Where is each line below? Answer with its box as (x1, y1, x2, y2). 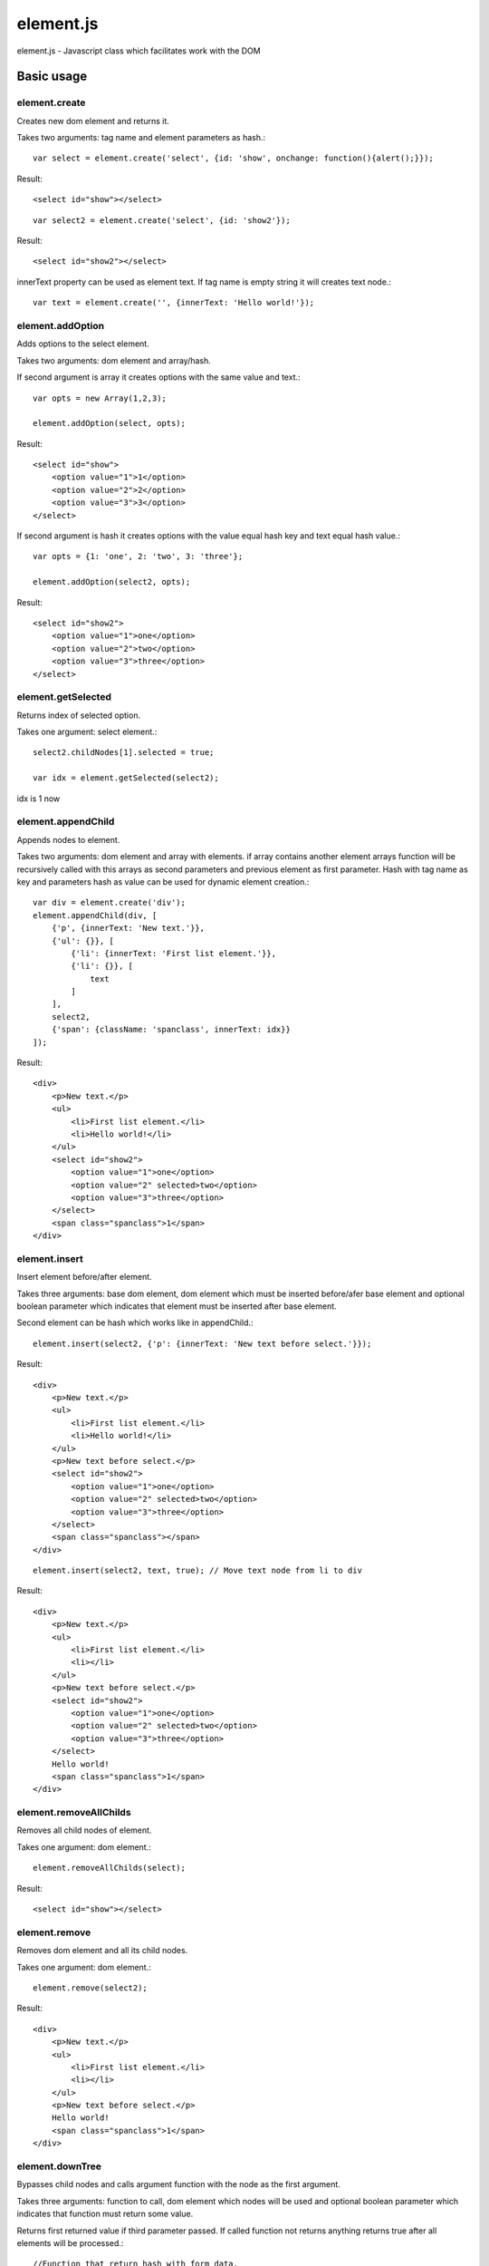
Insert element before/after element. (16, 1272, 153, 1283)
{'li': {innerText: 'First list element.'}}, (71, 948, 276, 958)
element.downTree (16, 2160, 102, 2173)
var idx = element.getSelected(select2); (33, 773, 219, 783)
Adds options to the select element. (16, 338, 149, 349)
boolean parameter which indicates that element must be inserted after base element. (16, 1301, 337, 1312)
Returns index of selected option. (16, 710, 140, 721)
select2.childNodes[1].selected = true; (33, 748, 215, 758)
